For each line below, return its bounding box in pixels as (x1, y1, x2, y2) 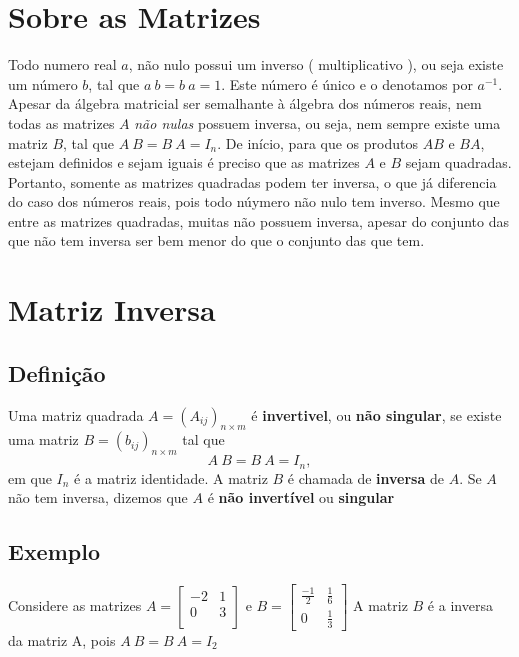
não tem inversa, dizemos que (8, 487, 188, 508)
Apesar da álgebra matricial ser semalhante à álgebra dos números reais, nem (8, 93, 482, 114)
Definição (8, 357, 106, 388)
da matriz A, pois (8, 629, 116, 650)
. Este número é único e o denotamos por (221, 73, 473, 94)
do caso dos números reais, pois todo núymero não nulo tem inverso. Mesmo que (8, 191, 500, 212)
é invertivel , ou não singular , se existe (251, 404, 502, 425)
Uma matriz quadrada (8, 404, 144, 425)
